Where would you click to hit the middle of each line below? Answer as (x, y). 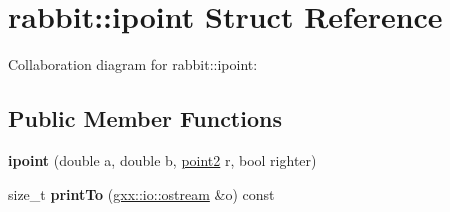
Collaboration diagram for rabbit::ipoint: (133, 64)
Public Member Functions (145, 118)
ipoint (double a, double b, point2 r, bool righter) (162, 159)
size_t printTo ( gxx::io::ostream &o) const (141, 193)
